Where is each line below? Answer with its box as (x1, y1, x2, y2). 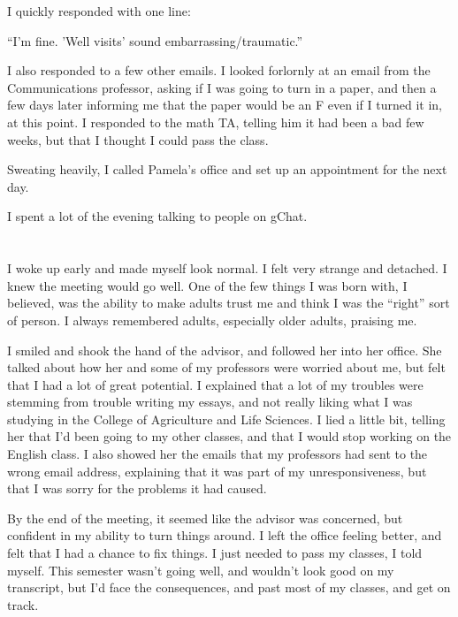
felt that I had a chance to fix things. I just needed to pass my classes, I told (7, 544, 423, 562)
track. (7, 595, 39, 613)
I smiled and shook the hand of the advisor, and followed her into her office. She (7, 340, 442, 359)
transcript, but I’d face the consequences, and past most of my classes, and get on (7, 578, 451, 597)
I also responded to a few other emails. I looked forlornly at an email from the (7, 61, 431, 80)
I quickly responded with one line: (7, 2, 191, 19)
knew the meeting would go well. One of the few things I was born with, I (7, 276, 408, 294)
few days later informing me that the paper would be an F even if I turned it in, (7, 95, 443, 114)
